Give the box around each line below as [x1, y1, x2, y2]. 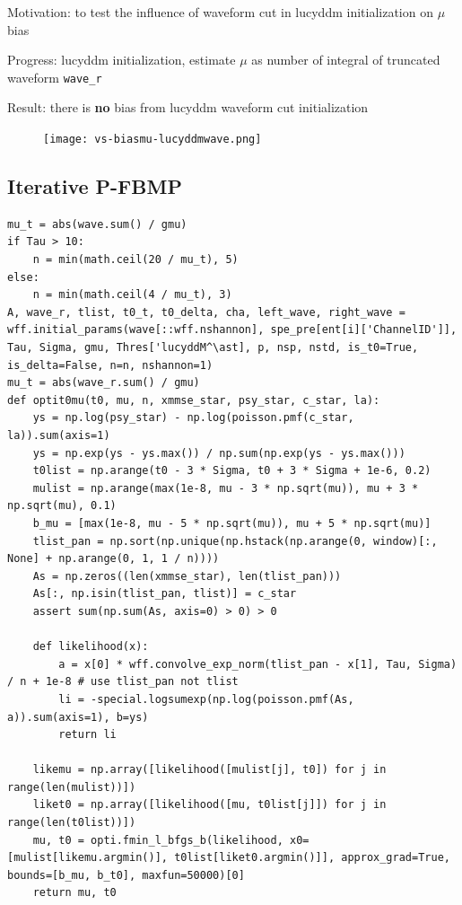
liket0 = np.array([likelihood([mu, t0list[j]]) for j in [32, 798, 387, 812]
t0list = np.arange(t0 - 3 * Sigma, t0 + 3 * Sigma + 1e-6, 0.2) [32, 464, 431, 478]
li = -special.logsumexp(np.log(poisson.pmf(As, [58, 692, 354, 706]
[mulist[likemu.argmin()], [7, 851, 168, 865]
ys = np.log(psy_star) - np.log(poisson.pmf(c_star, [32, 411, 354, 425]
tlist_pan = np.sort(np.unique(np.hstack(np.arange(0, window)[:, [32, 534, 438, 548]
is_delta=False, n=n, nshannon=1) [7, 358, 214, 372]
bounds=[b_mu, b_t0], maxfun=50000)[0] [7, 868, 245, 882]
